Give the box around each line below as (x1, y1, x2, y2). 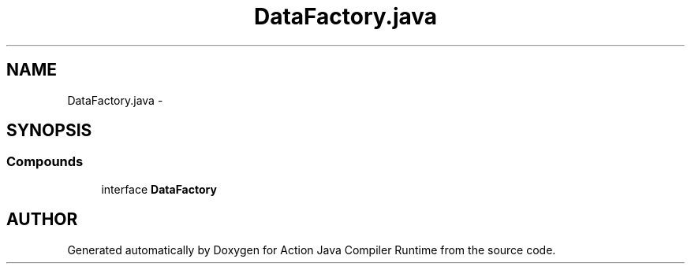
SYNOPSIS (6, 120, 92, 141)
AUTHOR (6, 209, 78, 230)
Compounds (6, 153, 84, 170)
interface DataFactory (101, 182, 217, 196)
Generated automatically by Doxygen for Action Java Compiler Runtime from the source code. (67, 242, 556, 257)
